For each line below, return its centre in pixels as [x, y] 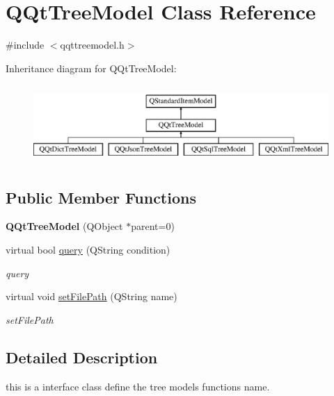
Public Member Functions [101, 197]
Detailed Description [82, 357]
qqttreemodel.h [92, 45]
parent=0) [153, 226]
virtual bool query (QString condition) [88, 250]
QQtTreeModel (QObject [64, 226]
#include [25, 45]
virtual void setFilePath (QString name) [92, 296]
